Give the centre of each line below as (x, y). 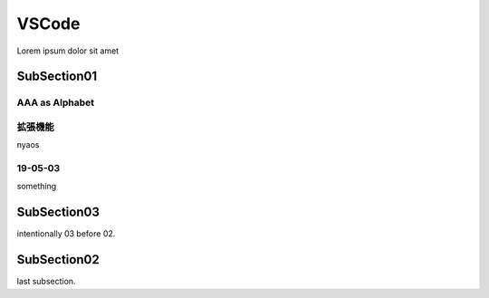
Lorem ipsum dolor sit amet (68, 51)
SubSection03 (58, 212)
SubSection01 (57, 77)
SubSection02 (58, 260)
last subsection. (46, 282)
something (37, 187)
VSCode (48, 24)
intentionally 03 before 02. (66, 234)
